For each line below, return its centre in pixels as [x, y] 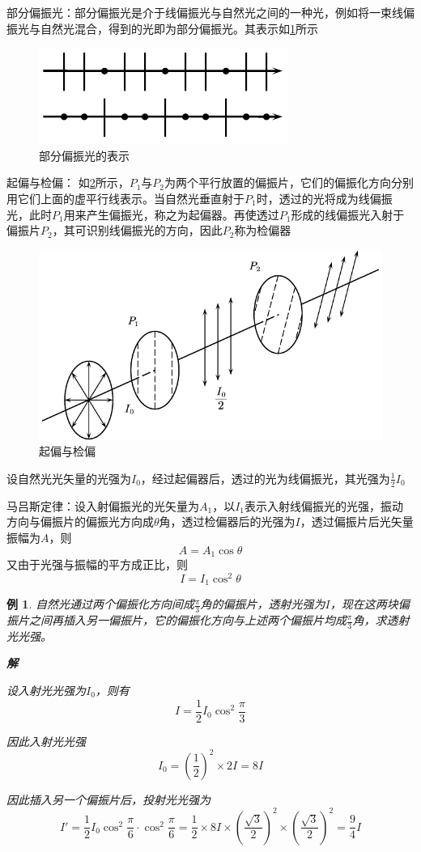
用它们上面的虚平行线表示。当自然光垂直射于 [125, 198]
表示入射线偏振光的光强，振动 [324, 505]
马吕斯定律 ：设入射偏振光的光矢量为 [103, 505]
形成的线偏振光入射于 [348, 214]
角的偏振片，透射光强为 [263, 604]
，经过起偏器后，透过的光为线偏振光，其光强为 [265, 478]
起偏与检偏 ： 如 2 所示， [68, 182]
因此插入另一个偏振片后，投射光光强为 [108, 799]
